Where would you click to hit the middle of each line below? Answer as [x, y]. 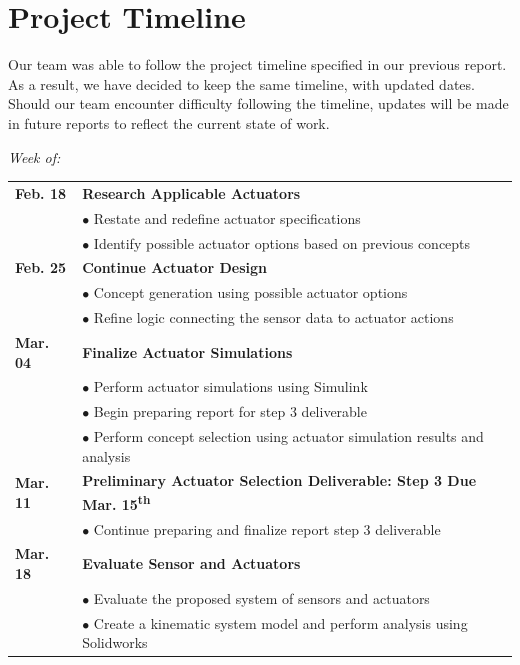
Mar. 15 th [116, 502]
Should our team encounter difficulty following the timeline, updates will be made [258, 103]
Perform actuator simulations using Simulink [230, 386]
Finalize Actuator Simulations [187, 351]
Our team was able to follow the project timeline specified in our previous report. [257, 64]
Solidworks [115, 642]
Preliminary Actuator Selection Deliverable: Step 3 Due [279, 480]
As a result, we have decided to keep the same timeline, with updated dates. [241, 83]
